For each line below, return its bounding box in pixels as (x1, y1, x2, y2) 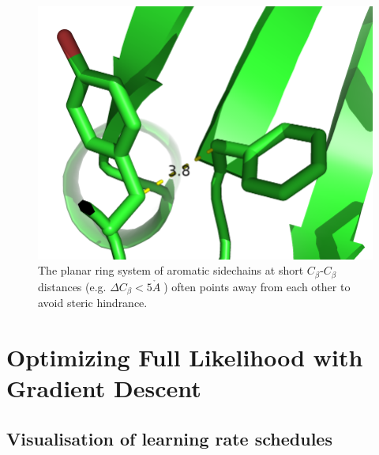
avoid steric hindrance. (38, 294, 148, 311)
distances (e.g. (38, 278, 107, 294)
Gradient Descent (6, 372, 201, 404)
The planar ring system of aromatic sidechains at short (38, 262, 304, 279)
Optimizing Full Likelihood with (6, 341, 363, 373)
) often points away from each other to (163, 278, 351, 294)
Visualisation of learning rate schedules (6, 426, 332, 450)
